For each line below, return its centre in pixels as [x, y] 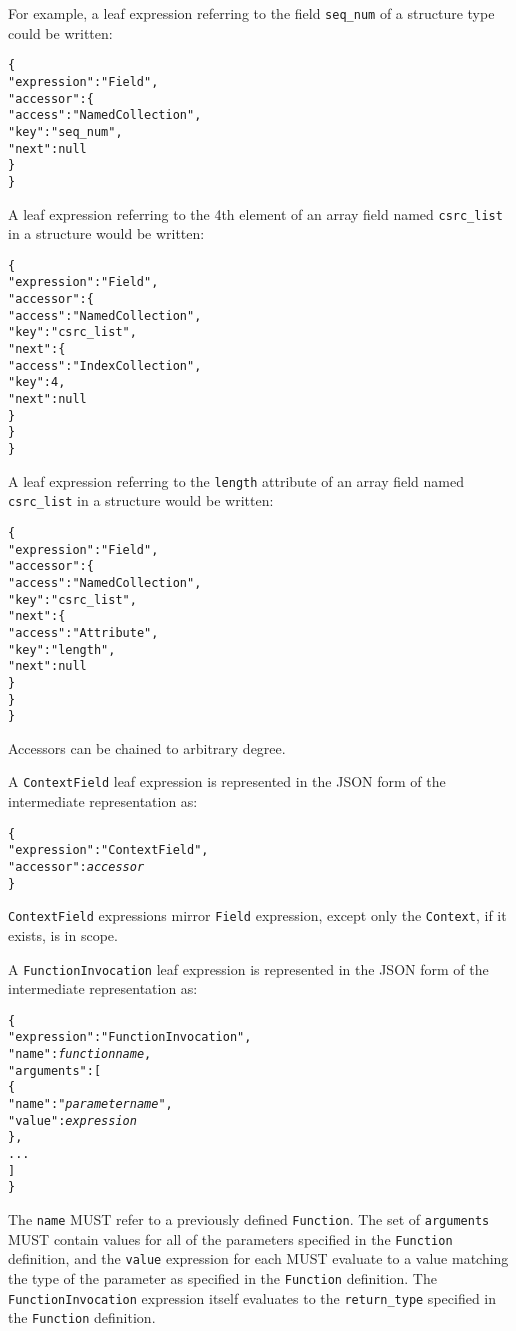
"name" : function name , [80, 1054]
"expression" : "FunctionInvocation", [130, 1037]
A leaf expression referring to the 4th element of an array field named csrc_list [255, 213]
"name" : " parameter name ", [90, 1104]
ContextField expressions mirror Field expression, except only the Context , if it [257, 915]
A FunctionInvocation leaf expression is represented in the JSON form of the [248, 968]
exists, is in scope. [63, 934]
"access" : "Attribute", [83, 632]
